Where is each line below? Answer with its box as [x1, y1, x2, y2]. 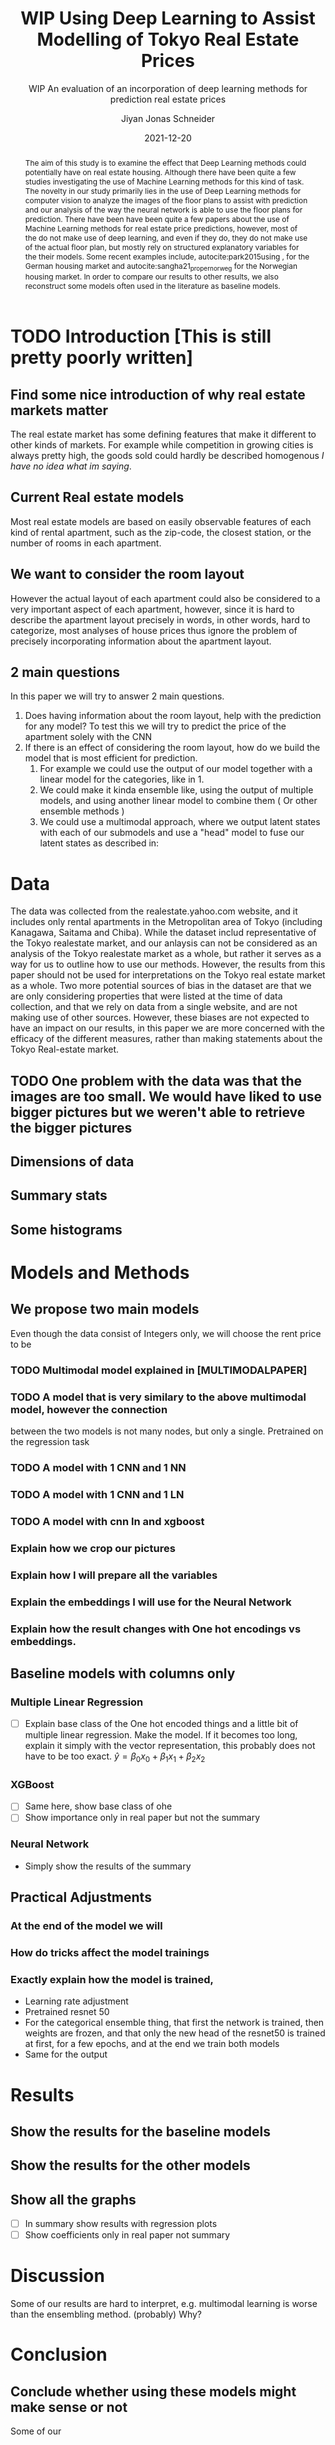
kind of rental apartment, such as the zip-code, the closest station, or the [10, 526, 312, 538]
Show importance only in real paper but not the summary [24, 1812, 261, 1824]
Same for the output [24, 2048, 108, 2061]
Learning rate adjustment [24, 1995, 129, 2007]
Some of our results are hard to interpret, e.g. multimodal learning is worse [10, 2298, 318, 2310]
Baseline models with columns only [10, 1665, 236, 1682]
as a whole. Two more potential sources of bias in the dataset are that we [10, 980, 312, 992]
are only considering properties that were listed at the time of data [10, 990, 283, 1002]
